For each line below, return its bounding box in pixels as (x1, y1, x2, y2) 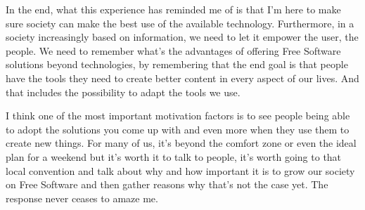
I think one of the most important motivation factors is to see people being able (6, 108, 350, 123)
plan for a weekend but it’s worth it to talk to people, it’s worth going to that (6, 149, 342, 164)
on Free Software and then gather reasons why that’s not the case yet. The (6, 177, 328, 192)
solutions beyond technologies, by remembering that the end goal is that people (6, 57, 348, 72)
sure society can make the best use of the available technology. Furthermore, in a (6, 15, 354, 30)
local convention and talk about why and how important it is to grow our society (6, 163, 355, 178)
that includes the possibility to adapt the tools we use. (6, 84, 241, 99)
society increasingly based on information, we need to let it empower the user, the (6, 29, 359, 44)
